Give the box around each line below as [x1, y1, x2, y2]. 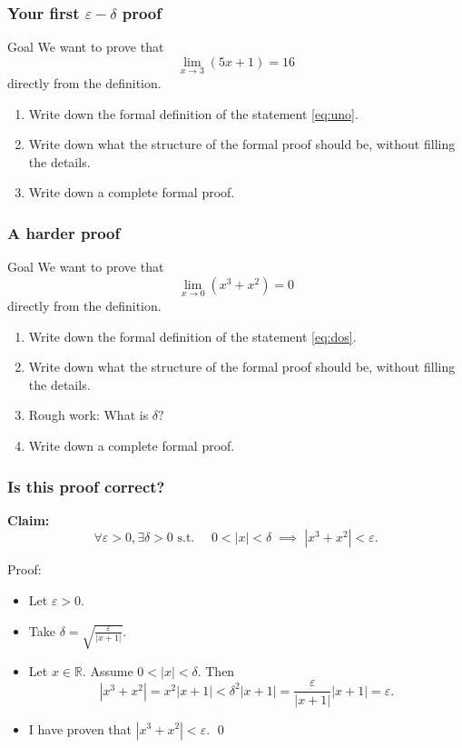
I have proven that [28, 719, 133, 738]
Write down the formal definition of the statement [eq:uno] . [28, 104, 359, 123]
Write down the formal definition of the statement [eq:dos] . [28, 326, 357, 345]
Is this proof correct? [7, 474, 165, 497]
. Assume [82, 661, 133, 680]
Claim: [7, 510, 50, 529]
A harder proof [7, 221, 121, 244]
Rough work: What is [28, 405, 149, 424]
